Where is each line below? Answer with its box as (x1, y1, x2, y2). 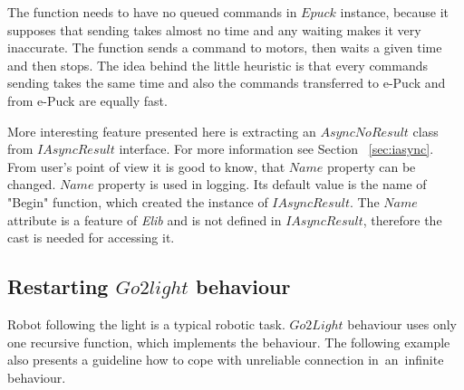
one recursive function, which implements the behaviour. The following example (7, 332, 450, 351)
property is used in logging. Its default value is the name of (98, 175, 427, 194)
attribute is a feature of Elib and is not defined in (7, 210, 282, 229)
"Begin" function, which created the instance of (7, 192, 268, 211)
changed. (7, 175, 56, 194)
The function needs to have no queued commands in (7, 3, 297, 21)
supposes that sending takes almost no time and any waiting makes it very (7, 20, 421, 39)
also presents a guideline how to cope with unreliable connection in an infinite (7, 350, 444, 369)
